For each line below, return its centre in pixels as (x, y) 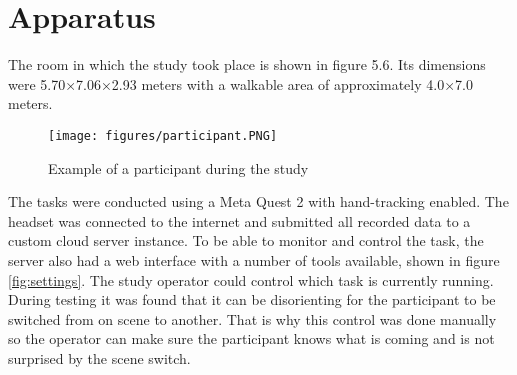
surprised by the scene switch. (99, 357)
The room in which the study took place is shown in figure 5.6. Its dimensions (247, 64)
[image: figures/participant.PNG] (163, 135)
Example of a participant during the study (178, 167)
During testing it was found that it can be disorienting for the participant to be (252, 299)
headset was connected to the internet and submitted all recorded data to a (239, 220)
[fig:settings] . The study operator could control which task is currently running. (251, 279)
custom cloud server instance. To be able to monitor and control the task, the (246, 240)
